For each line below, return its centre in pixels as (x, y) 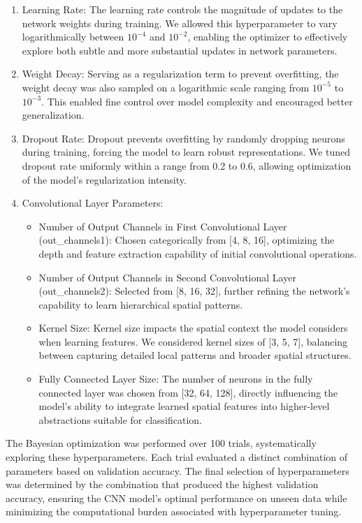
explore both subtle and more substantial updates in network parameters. (180, 50)
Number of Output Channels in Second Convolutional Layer (167, 277)
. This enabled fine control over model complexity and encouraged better (197, 101)
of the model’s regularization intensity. (104, 179)
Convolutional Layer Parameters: (93, 203)
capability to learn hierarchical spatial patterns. (141, 304)
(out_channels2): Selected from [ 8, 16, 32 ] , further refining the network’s (194, 291)
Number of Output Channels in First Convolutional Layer (163, 226)
